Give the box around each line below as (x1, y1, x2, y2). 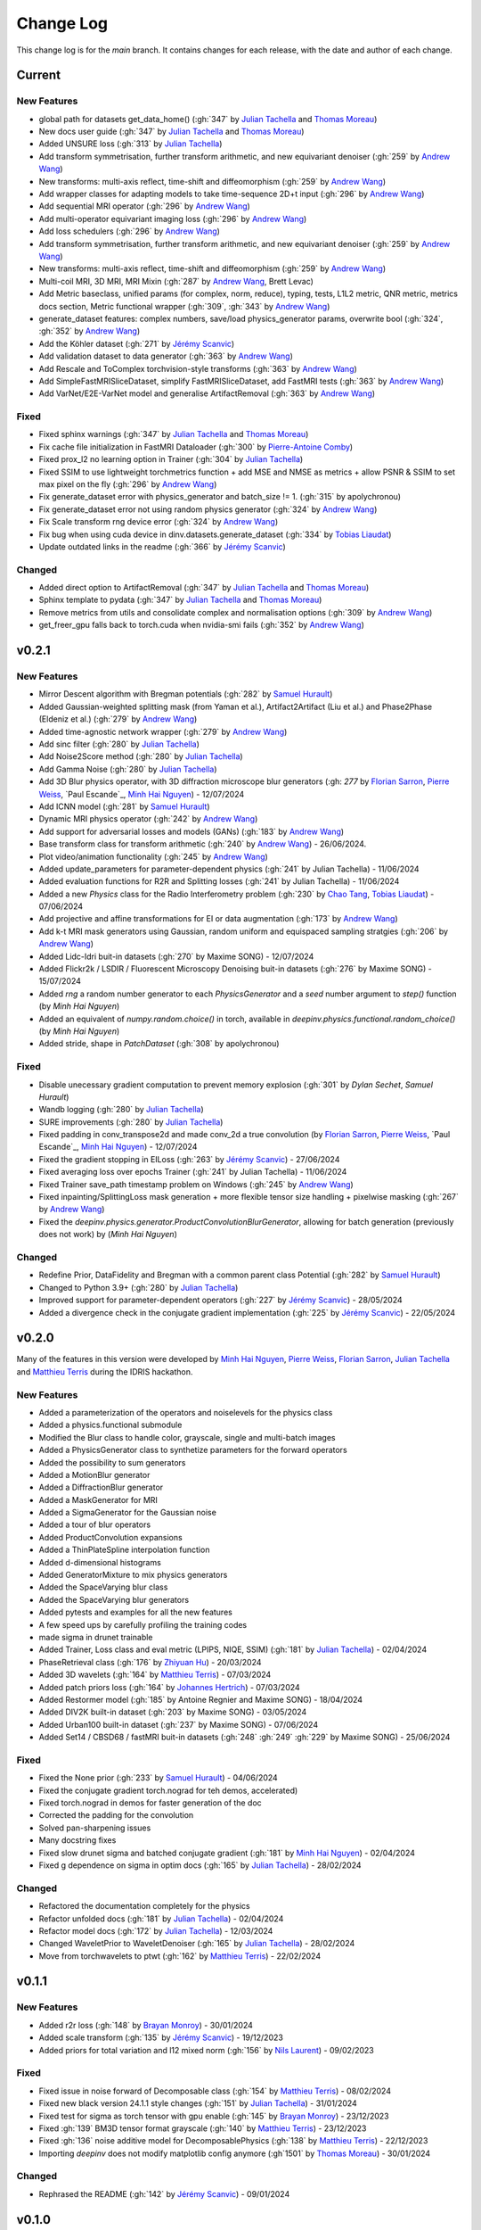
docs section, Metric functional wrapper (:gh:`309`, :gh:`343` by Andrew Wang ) (38, 301, 330, 311)
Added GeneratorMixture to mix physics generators (38, 1570, 228, 1581)
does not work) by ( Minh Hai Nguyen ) (38, 1229, 178, 1240)
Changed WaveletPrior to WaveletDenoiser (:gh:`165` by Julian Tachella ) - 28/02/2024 (38, 1938, 355, 1949)
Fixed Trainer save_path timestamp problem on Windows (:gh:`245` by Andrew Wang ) (38, 1178, 354, 1190)
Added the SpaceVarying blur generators (38, 1594, 190, 1605)
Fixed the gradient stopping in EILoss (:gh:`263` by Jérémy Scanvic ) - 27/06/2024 (38, 1153, 340, 1164)
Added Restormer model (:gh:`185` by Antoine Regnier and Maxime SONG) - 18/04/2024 (38, 1694, 363, 1705)
